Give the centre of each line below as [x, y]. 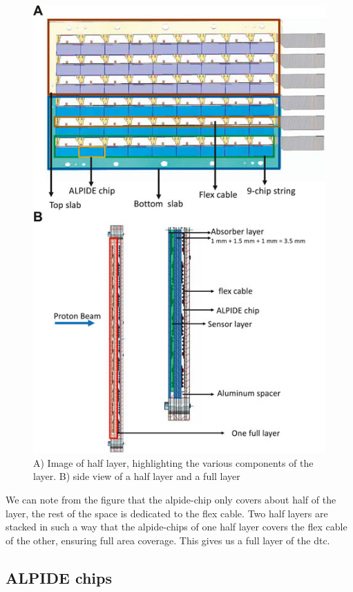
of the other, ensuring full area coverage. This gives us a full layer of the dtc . [168, 540]
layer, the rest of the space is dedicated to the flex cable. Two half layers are [167, 513]
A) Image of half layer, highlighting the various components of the [173, 462]
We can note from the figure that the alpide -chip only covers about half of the [171, 499]
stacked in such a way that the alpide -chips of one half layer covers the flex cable [176, 527]
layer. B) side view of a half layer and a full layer [137, 476]
